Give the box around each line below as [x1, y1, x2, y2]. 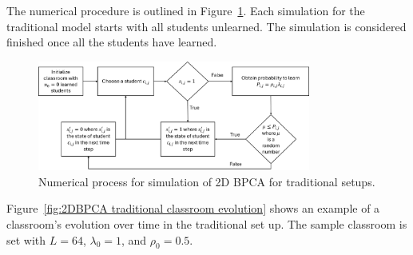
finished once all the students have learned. [6, 34, 217, 50]
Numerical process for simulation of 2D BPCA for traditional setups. [38, 173, 375, 189]
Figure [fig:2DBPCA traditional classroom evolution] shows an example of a [6, 200, 380, 217]
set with [6, 231, 46, 248]
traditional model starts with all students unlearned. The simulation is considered [6, 18, 407, 34]
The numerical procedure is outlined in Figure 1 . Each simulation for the [6, 2, 365, 18]
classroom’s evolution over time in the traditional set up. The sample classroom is [6, 216, 407, 233]
